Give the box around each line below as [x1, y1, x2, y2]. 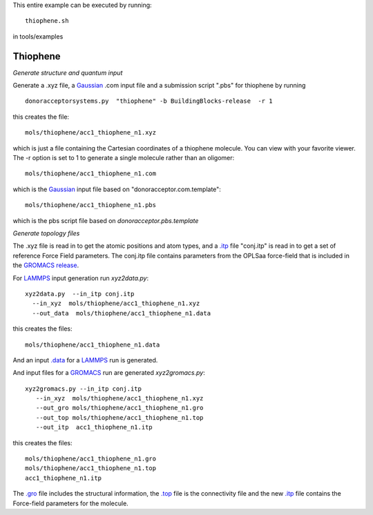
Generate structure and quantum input [12, 68, 123, 77]
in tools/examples [12, 32, 64, 41]
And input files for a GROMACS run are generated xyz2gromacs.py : [12, 369, 205, 377]
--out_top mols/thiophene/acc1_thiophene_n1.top [35, 414, 204, 421]
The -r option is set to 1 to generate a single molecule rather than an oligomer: [12, 154, 235, 162]
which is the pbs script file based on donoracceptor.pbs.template [12, 216, 199, 224]
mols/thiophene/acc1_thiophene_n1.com [25, 170, 157, 177]
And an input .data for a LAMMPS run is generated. [12, 356, 158, 364]
